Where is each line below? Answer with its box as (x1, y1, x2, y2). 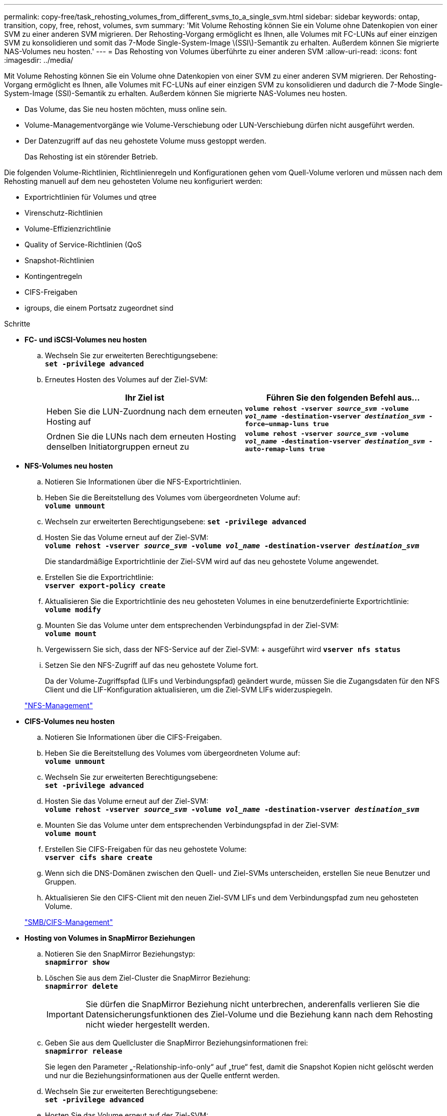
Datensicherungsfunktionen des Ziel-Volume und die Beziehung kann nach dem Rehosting (85, 1009, 433, 1019)
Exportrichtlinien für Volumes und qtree (24, 193, 157, 201)
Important (46, 1009, 84, 1019)
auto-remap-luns (245, 445, 305, 453)
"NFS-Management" (24, 701, 93, 710)
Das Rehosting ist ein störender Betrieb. (24, 152, 158, 161)
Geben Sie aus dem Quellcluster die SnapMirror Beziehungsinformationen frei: (45, 1038, 308, 1047)
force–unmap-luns (245, 420, 309, 428)
